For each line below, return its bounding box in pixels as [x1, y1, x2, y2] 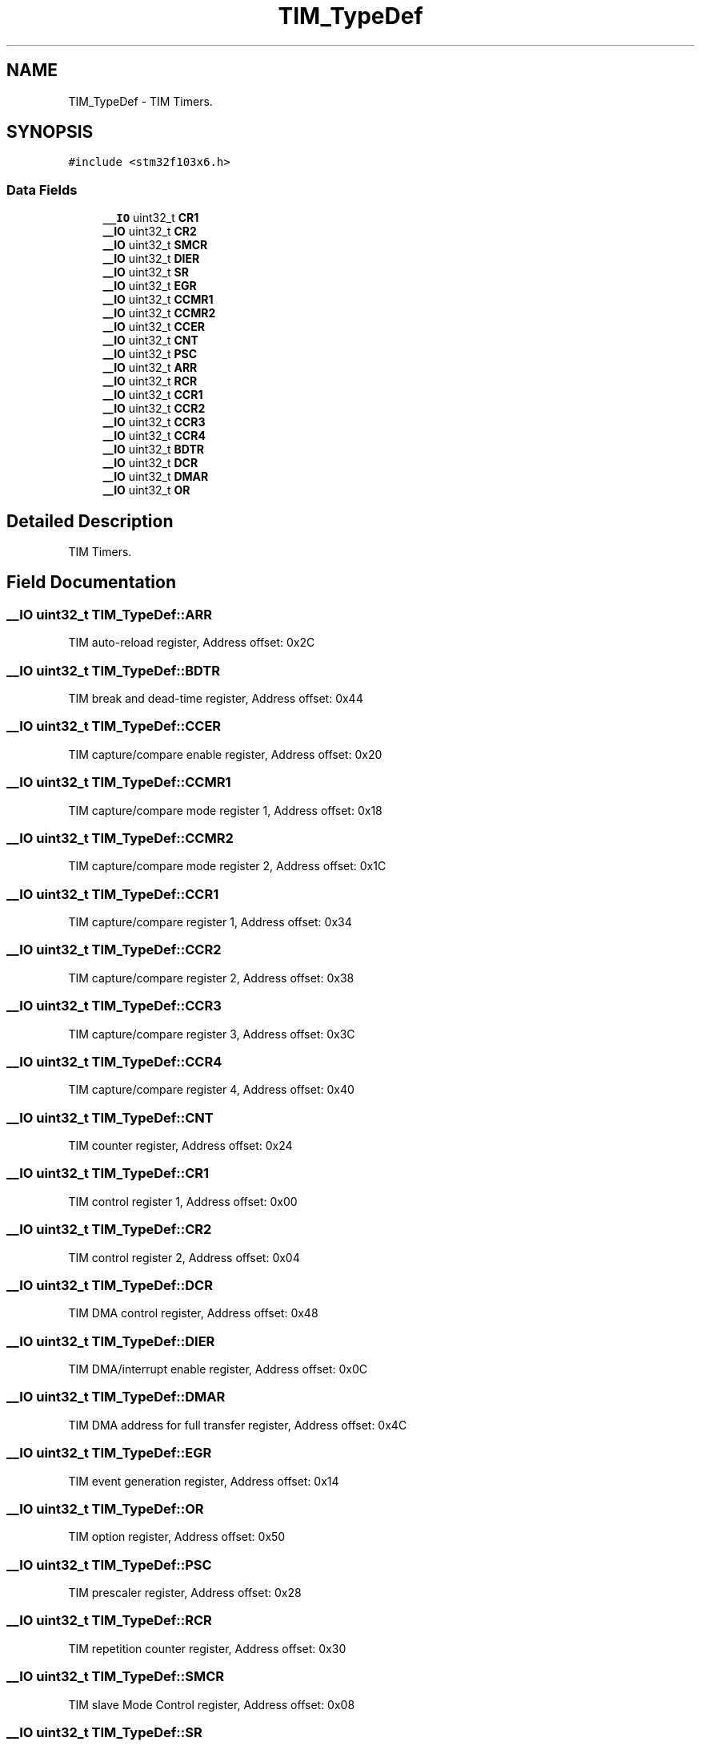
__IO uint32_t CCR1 [102, 388, 203, 402]
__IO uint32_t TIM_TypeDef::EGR [6, 1445, 212, 1462]
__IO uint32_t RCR [102, 374, 198, 389]
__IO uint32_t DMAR [102, 470, 209, 484]
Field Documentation [6, 572, 176, 593]
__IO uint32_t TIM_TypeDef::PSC [6, 1556, 212, 1573]
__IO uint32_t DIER [102, 252, 200, 266]
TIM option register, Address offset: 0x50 [68, 1530, 286, 1544]
